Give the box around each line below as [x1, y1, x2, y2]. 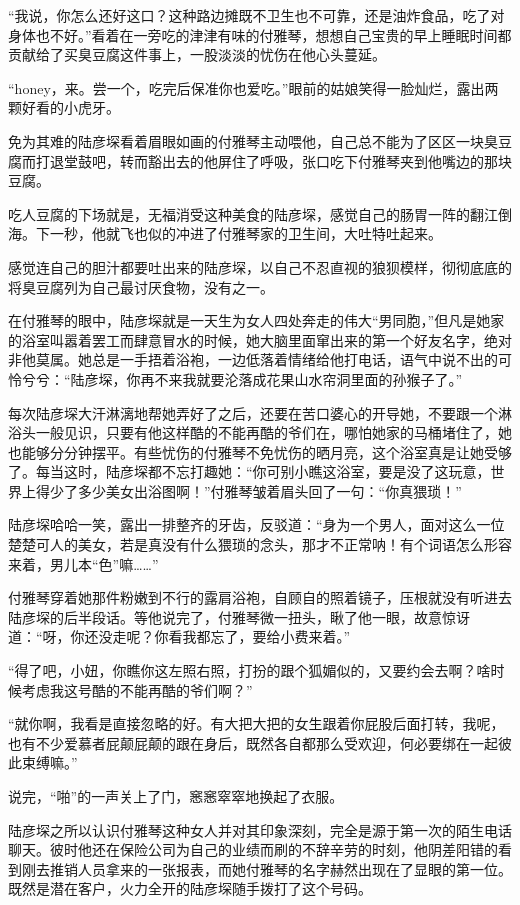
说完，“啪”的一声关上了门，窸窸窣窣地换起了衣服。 [8, 786, 344, 806]
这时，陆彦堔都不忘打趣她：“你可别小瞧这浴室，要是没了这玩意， [63, 461, 491, 482]
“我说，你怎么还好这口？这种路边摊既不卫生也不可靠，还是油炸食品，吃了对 [8, 5, 505, 25]
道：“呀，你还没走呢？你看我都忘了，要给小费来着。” [8, 626, 351, 647]
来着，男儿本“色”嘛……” [8, 553, 159, 574]
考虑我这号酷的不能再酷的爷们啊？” [21, 679, 253, 700]
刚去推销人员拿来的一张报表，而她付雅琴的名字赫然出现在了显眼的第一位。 [21, 858, 512, 879]
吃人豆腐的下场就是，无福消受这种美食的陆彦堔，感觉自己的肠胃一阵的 [8, 203, 470, 224]
